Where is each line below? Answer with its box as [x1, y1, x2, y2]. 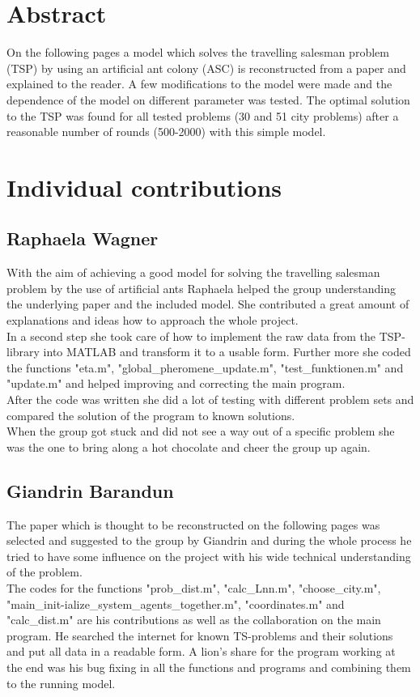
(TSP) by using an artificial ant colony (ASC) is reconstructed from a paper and [6, 59, 406, 76]
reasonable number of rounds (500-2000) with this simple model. [6, 123, 326, 140]
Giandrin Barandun [6, 478, 174, 503]
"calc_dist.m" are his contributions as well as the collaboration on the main [6, 611, 381, 628]
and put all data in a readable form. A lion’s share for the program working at [6, 643, 396, 660]
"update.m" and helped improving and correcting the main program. [6, 375, 346, 392]
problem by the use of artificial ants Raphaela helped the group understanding [6, 279, 396, 296]
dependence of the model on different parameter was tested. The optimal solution [6, 91, 410, 108]
